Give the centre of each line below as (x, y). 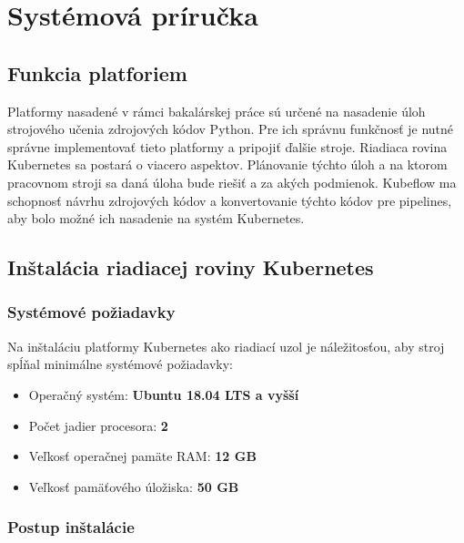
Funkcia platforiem (97, 72)
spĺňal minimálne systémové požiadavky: (120, 364)
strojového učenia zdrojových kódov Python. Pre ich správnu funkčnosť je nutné (231, 129)
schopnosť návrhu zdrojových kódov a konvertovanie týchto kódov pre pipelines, (230, 200)
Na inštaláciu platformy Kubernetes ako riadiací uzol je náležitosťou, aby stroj (226, 346)
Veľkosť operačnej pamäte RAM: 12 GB (142, 456)
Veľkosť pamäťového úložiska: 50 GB (134, 486)
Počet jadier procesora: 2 (98, 425)
